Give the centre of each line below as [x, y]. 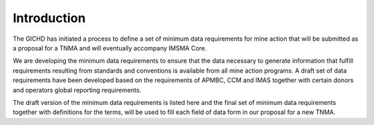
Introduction [49, 18]
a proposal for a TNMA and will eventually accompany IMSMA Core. [110, 48]
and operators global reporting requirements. [77, 90]
